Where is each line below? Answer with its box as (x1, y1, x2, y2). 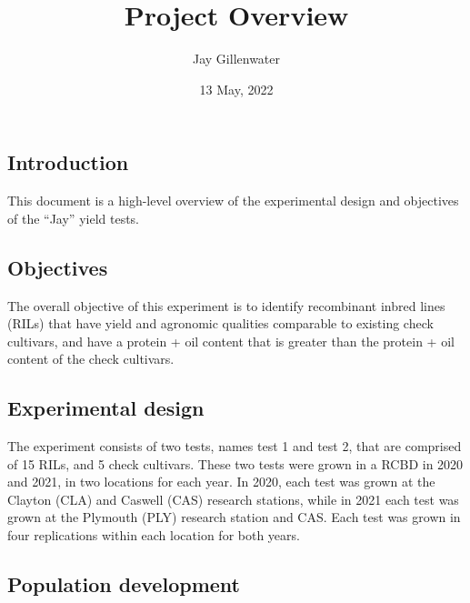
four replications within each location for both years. (7, 526, 300, 545)
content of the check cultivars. (7, 349, 175, 368)
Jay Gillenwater (193, 49, 280, 68)
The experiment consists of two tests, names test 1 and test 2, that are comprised (7, 437, 462, 456)
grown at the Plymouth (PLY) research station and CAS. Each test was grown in (7, 508, 461, 527)
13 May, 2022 (199, 79, 274, 98)
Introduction (7, 148, 129, 176)
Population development (7, 570, 240, 598)
